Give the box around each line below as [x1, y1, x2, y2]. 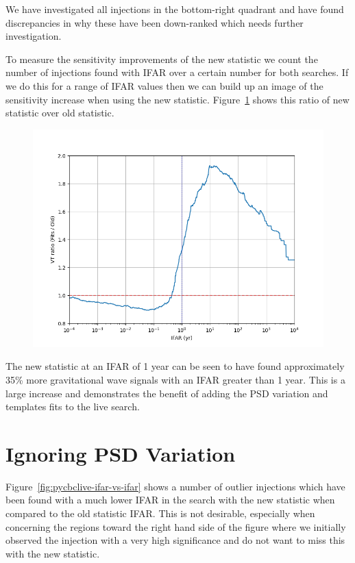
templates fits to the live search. [5, 399, 140, 414]
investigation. [5, 29, 62, 43]
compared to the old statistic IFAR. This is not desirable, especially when [5, 506, 315, 521]
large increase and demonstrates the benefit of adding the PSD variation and [5, 386, 328, 400]
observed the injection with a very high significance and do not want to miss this [5, 533, 345, 547]
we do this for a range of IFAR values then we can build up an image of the [5, 78, 323, 92]
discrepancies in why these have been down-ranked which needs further [5, 15, 304, 29]
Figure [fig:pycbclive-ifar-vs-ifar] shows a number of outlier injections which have [5, 479, 345, 493]
